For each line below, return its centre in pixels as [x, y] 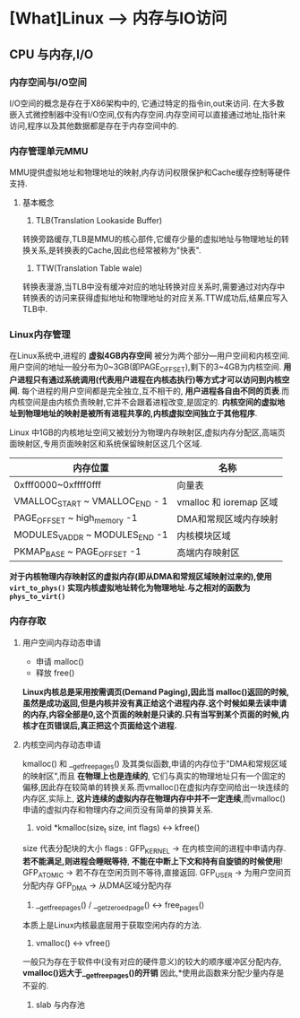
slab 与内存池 [60, 1005]
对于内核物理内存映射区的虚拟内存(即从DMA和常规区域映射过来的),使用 [141, 577]
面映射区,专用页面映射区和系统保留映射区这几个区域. [106, 444]
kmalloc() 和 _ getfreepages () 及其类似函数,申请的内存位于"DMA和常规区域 [154, 765]
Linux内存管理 [40, 335]
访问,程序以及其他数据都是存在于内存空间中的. [94, 126]
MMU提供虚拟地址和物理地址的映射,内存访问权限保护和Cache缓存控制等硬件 [150, 172]
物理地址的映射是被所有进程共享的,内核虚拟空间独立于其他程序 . [141, 413]
